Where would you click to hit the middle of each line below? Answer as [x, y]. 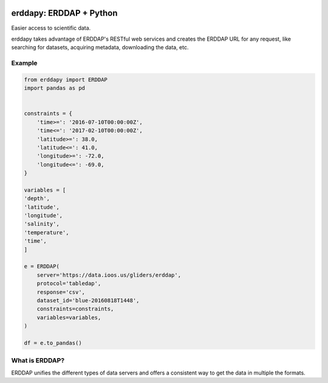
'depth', [37, 198]
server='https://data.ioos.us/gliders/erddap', [109, 275]
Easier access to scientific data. [51, 28]
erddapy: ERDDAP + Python [64, 13]
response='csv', [61, 292]
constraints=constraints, [75, 309]
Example [24, 63]
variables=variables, [69, 317]
